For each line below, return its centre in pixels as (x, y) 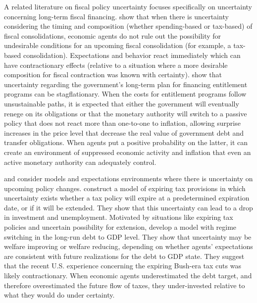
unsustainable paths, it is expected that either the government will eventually (122, 103)
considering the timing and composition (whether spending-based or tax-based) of (128, 26)
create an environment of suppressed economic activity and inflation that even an (128, 152)
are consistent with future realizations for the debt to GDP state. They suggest (124, 256)
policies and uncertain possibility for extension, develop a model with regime (120, 227)
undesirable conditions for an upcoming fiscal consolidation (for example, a (118, 45)
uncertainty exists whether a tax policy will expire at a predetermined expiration (127, 198)
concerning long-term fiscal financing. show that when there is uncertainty (116, 16)
